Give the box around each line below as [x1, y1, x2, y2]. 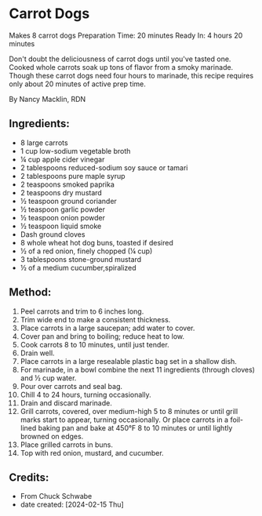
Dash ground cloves [20, 229, 86, 239]
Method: [9, 285, 52, 299]
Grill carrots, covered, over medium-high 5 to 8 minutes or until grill [20, 406, 238, 416]
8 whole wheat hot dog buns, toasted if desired [20, 238, 173, 247]
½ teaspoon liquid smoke [20, 221, 102, 231]
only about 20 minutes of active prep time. [9, 79, 146, 89]
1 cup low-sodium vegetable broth [20, 146, 131, 155]
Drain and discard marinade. [20, 398, 112, 408]
